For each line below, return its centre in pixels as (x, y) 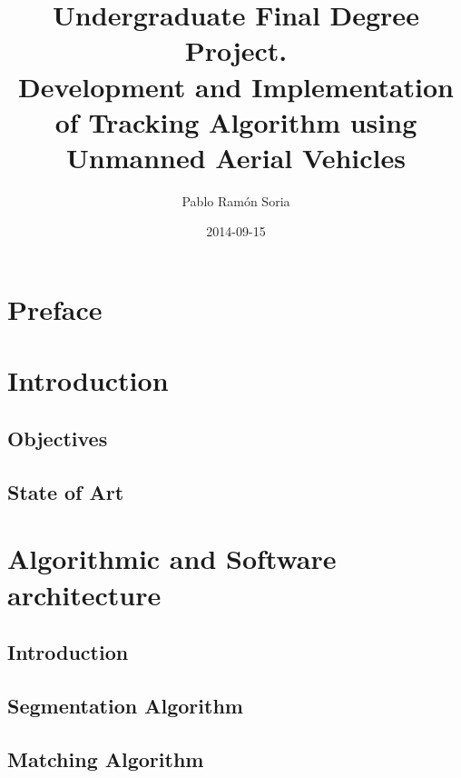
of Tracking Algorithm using (236, 121)
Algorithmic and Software (172, 559)
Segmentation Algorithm (125, 705)
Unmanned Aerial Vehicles (236, 157)
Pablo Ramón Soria (236, 200)
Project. (236, 50)
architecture (84, 594)
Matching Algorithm (106, 758)
